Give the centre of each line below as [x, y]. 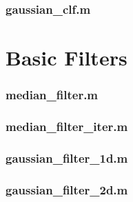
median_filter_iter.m [67, 126]
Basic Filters [66, 58]
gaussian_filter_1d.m [67, 158]
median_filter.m [52, 95]
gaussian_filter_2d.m [67, 189]
